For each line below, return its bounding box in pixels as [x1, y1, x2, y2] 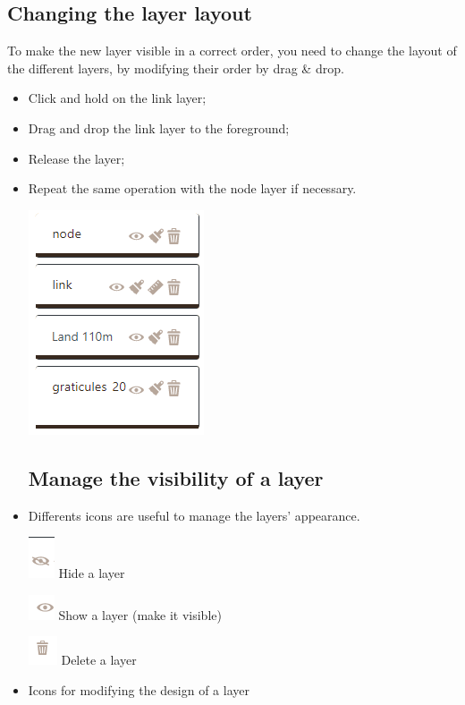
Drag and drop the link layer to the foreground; [28, 118, 290, 137]
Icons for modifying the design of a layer [28, 680, 249, 699]
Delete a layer [61, 650, 137, 669]
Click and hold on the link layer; [28, 89, 207, 107]
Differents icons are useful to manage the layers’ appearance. [28, 505, 360, 524]
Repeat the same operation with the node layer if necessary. [28, 179, 357, 198]
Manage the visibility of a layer [28, 463, 324, 491]
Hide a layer [58, 564, 125, 582]
